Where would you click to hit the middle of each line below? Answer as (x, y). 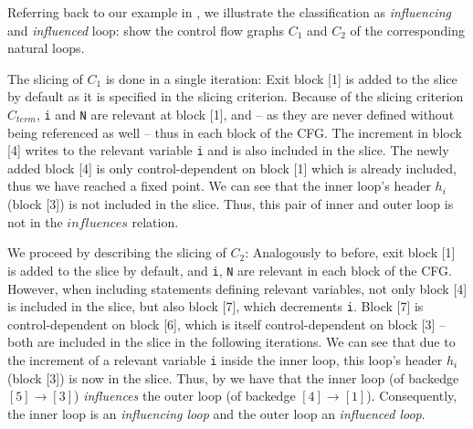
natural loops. (46, 48)
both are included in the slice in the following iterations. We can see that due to (231, 342)
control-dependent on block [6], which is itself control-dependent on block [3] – (227, 324)
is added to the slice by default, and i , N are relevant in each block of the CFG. (230, 270)
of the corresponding (408, 30)
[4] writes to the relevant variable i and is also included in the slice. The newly (228, 150)
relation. (155, 221)
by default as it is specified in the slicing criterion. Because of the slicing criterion (236, 96)
